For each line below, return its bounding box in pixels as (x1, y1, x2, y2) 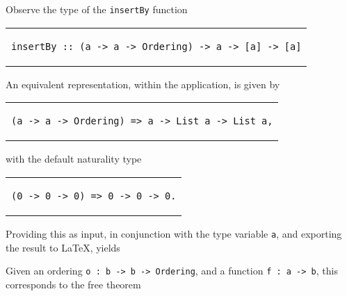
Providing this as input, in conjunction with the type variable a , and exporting (6, 226, 342, 240)
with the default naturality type (6, 151, 142, 166)
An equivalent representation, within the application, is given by (6, 76, 280, 91)
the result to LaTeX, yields (6, 240, 120, 254)
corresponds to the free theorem (6, 277, 141, 291)
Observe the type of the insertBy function (6, 2, 188, 16)
